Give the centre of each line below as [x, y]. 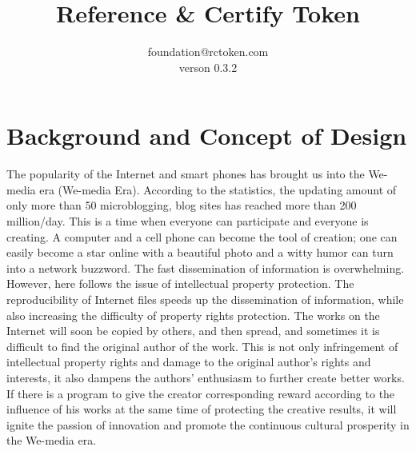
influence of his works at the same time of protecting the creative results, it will [202, 409]
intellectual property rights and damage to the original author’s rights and [189, 362]
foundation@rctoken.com [208, 52]
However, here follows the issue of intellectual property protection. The [180, 283]
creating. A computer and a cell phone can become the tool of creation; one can [202, 236]
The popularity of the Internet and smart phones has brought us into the [186, 174]
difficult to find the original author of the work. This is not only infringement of [202, 346]
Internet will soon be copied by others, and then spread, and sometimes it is [193, 331]
